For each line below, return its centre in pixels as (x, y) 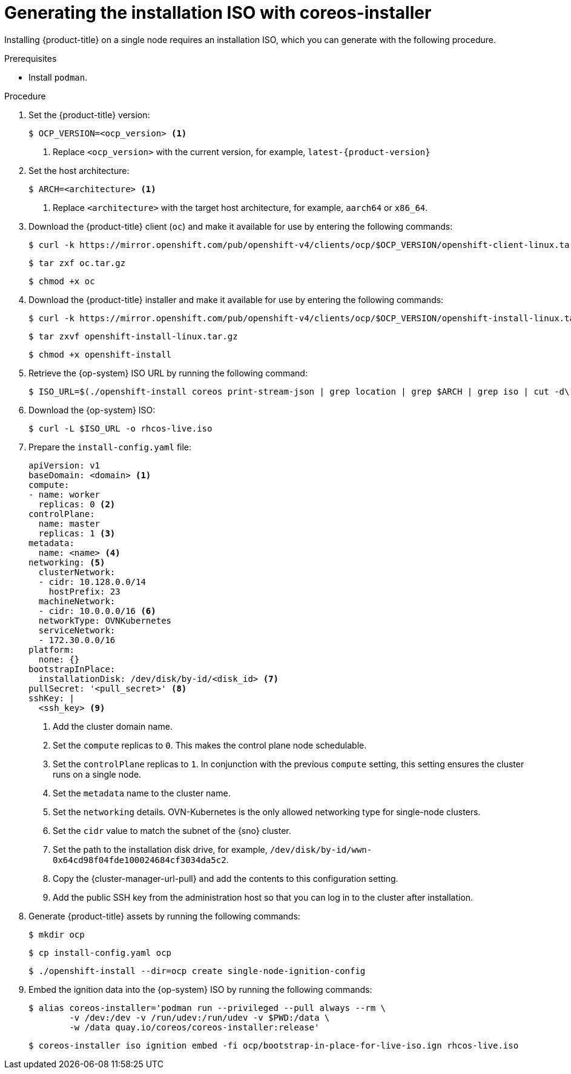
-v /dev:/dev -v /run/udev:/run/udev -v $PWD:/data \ (200, 1017)
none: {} (59, 659)
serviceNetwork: (77, 630)
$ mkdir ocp (57, 934)
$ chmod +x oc (62, 281)
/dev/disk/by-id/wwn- (321, 849)
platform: (51, 649)
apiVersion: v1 (64, 465)
